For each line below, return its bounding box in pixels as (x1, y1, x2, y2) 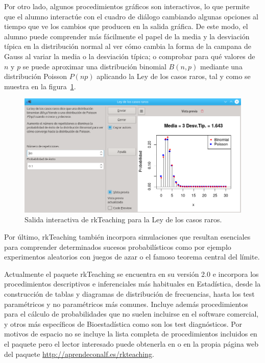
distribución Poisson (4, 71, 67, 82)
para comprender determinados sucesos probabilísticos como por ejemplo (4, 241, 231, 252)
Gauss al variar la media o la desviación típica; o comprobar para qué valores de (4, 50, 255, 61)
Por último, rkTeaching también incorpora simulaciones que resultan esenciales (4, 231, 251, 242)
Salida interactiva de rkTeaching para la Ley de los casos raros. (25, 214, 222, 225)
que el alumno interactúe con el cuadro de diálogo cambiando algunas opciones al (4, 11, 259, 21)
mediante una (200, 61, 243, 71)
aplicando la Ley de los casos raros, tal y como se (97, 71, 251, 82)
